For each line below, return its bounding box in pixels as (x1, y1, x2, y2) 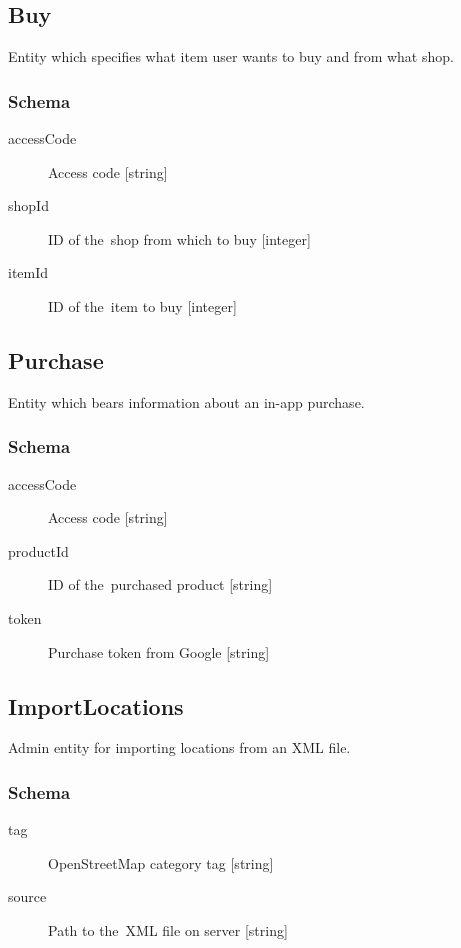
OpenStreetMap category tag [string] (48, 852, 274, 873)
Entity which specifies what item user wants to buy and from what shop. (8, 46, 454, 67)
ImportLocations (8, 690, 184, 721)
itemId (8, 262, 49, 283)
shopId (8, 195, 49, 216)
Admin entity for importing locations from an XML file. (8, 737, 351, 758)
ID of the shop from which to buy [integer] (48, 228, 311, 249)
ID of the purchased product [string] (48, 574, 273, 595)
